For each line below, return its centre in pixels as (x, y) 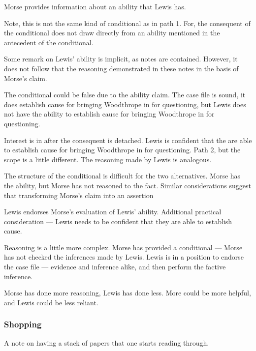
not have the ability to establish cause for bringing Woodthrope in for (109, 114)
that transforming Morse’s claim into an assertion (79, 195)
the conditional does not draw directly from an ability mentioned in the (112, 33)
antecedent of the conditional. (49, 42)
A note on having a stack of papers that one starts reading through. (107, 342)
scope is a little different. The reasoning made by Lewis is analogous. (108, 159)
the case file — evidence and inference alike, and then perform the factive (115, 267)
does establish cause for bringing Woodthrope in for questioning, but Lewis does (125, 104)
